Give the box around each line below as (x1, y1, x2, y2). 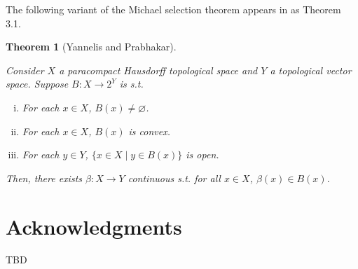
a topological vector (270, 62, 352, 77)
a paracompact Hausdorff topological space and (59, 62, 258, 77)
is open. (186, 147, 219, 162)
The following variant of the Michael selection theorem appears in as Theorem (6, 2, 341, 16)
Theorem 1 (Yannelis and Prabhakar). (6, 39, 177, 54)
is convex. (128, 123, 171, 138)
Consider (6, 62, 44, 77)
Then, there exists (6, 170, 83, 185)
